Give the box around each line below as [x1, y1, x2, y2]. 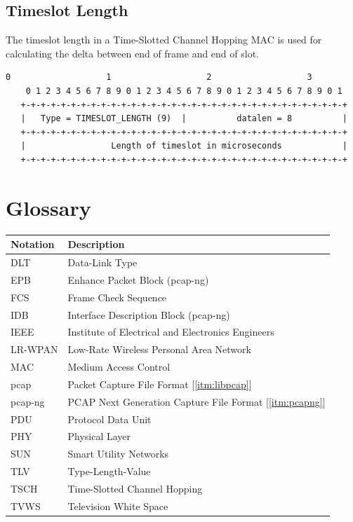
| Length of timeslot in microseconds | [20, 141, 347, 151]
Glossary [6, 193, 91, 221]
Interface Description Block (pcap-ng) [67, 307, 230, 322]
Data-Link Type [67, 255, 138, 270]
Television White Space [67, 498, 168, 513]
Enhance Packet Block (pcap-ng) [67, 272, 209, 287]
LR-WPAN [11, 342, 58, 357]
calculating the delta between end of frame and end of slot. [6, 46, 260, 60]
